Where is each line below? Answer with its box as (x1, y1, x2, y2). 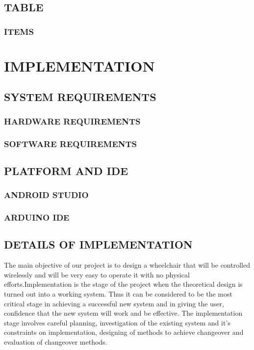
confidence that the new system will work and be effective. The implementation (4, 308, 243, 318)
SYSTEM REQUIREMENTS (4, 89, 156, 104)
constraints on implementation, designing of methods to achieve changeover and (4, 327, 244, 337)
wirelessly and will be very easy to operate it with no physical (4, 269, 190, 279)
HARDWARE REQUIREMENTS (4, 115, 141, 127)
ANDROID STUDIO (4, 189, 89, 201)
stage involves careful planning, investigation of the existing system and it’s (4, 317, 230, 327)
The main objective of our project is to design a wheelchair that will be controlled (4, 260, 250, 270)
